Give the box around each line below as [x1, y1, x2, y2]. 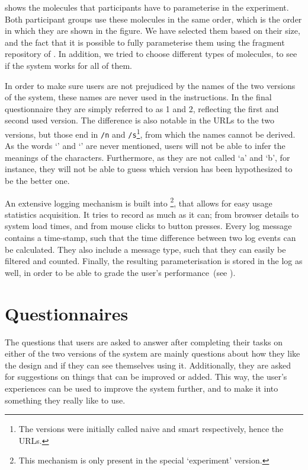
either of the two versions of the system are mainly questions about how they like [5, 347, 300, 360]
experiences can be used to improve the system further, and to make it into [5, 382, 278, 394]
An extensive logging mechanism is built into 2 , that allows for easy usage [5, 195, 272, 209]
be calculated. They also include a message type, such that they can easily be [5, 243, 286, 255]
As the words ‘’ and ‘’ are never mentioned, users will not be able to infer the [5, 139, 285, 152]
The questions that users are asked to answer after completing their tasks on [5, 335, 283, 348]
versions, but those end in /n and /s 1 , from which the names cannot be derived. [5, 126, 296, 140]
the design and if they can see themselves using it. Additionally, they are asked [5, 358, 291, 371]
